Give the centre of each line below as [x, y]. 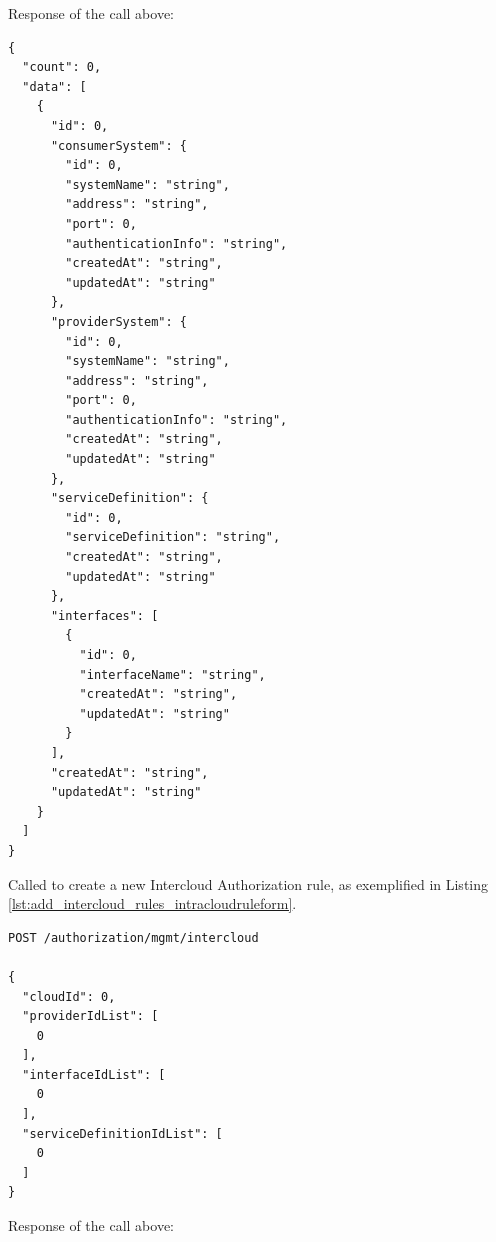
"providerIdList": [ [90, 1016]
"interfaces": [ [104, 615]
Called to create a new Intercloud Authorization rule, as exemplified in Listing [248, 883]
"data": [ [54, 86]
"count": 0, [62, 67]
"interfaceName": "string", [172, 674]
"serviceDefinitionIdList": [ [122, 1133]
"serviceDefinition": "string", [173, 537]
